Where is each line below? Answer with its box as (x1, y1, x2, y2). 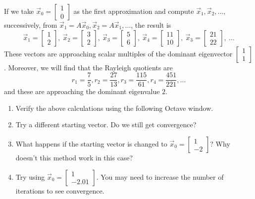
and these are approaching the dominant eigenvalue (4, 86, 160, 97)
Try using (15, 171, 45, 182)
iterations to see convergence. (15, 185, 104, 196)
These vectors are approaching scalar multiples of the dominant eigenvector (4, 48, 233, 58)
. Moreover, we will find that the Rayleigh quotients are (4, 62, 173, 72)
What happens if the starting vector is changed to (15, 139, 167, 149)
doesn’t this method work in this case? (15, 152, 133, 163)
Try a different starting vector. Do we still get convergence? (15, 119, 197, 130)
